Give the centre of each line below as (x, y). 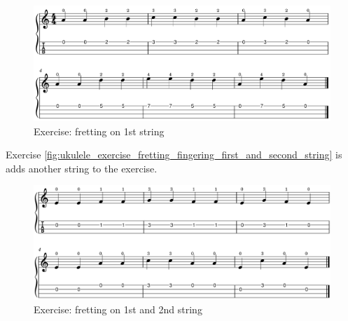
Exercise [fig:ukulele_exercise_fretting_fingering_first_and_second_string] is (174, 155)
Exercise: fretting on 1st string (99, 131)
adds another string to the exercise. (82, 168)
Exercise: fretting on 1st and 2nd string (118, 309)
